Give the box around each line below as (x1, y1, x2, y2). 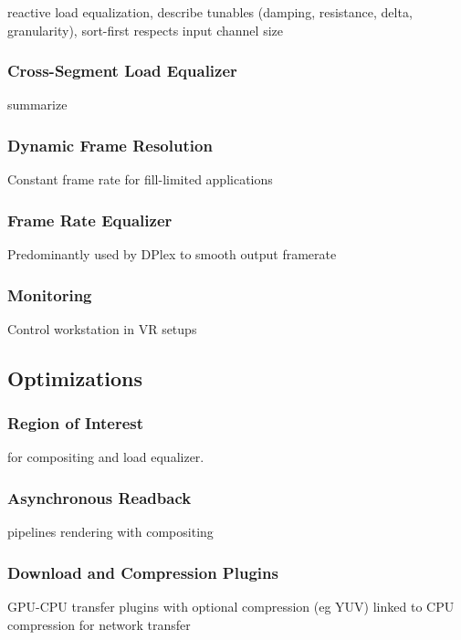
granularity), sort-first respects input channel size (7, 20, 283, 39)
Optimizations (7, 363, 143, 392)
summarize (7, 95, 68, 114)
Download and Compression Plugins (7, 561, 278, 583)
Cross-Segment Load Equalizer (7, 59, 237, 82)
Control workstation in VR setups (7, 319, 197, 338)
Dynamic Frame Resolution (7, 133, 213, 156)
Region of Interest (7, 412, 144, 435)
